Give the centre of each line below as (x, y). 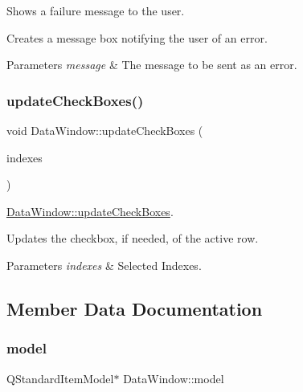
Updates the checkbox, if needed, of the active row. (133, 238)
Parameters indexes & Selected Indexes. (104, 265)
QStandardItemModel (60, 378)
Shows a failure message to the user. (96, 10)
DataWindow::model (174, 378)
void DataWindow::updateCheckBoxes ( (105, 130)
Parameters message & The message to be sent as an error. (152, 65)
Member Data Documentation (135, 308)
